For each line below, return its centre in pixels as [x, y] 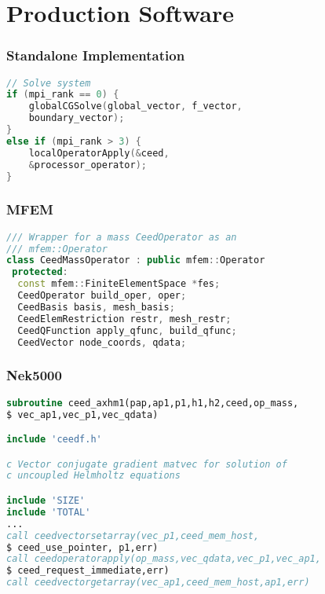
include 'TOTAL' [49, 512]
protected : [40, 272]
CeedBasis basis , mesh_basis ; [96, 307]
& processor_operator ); [88, 165]
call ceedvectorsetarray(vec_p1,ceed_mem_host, [133, 535]
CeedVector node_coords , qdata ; [102, 342]
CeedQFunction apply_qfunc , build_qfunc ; [127, 330]
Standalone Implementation [96, 55]
